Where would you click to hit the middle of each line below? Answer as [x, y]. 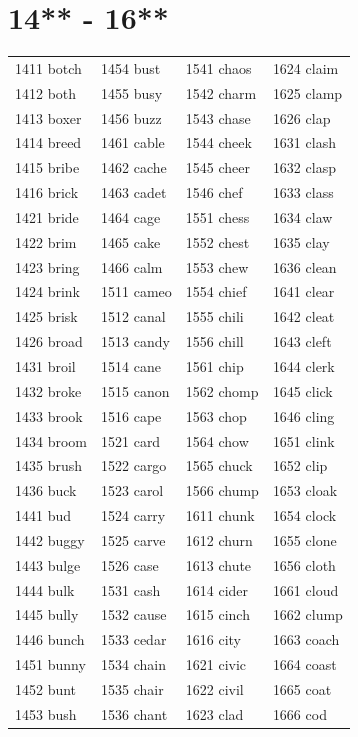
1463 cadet [134, 192]
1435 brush [49, 465]
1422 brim [46, 241]
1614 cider [217, 589]
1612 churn [219, 539]
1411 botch [48, 67]
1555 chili [214, 316]
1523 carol [132, 490]
